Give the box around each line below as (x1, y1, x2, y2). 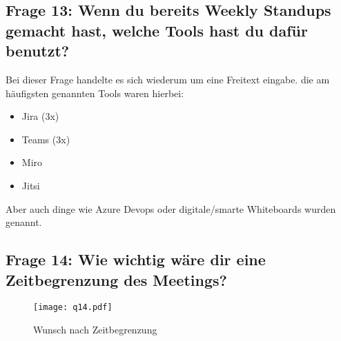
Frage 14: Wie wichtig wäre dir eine (6, 249, 266, 270)
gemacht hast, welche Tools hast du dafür (6, 19, 308, 41)
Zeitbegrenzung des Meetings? (6, 269, 227, 290)
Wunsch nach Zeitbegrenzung (33, 322, 157, 336)
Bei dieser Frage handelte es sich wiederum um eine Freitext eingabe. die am (6, 72, 330, 86)
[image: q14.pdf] (33, 302, 113, 313)
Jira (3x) (21, 109, 59, 123)
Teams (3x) (21, 132, 70, 146)
